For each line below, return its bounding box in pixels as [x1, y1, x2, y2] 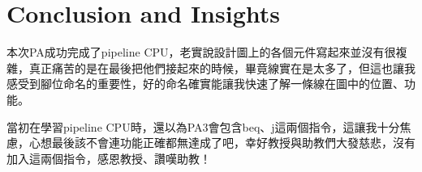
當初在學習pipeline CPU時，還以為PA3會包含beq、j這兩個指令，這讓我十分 [6, 118, 400, 135]
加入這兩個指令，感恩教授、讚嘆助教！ [6, 149, 211, 166]
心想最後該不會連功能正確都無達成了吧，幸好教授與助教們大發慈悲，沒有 [28, 134, 416, 151]
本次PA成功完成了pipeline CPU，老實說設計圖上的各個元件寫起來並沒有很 [6, 44, 396, 61]
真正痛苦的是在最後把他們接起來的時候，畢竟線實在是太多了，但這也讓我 [28, 59, 416, 76]
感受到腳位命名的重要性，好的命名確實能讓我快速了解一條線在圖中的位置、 [6, 75, 404, 92]
